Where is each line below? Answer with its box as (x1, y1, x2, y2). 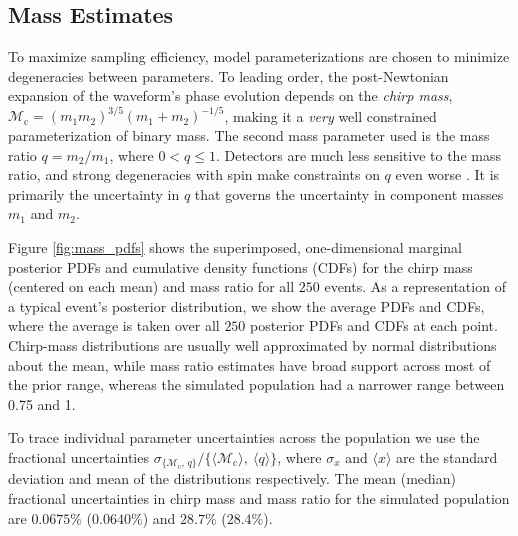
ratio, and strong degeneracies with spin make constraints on (8, 164, 380, 185)
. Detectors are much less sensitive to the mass (215, 144, 501, 165)
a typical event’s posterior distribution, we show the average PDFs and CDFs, (8, 295, 485, 316)
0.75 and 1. (8, 393, 76, 414)
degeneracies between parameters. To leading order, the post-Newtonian (8, 65, 449, 86)
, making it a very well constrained (224, 105, 437, 126)
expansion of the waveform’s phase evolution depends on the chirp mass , (8, 85, 453, 106)
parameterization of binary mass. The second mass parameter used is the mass (8, 125, 490, 146)
